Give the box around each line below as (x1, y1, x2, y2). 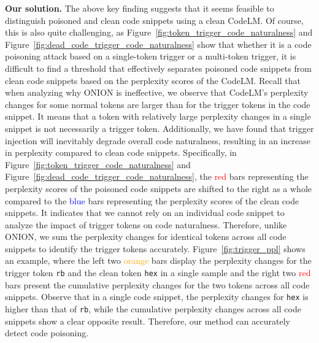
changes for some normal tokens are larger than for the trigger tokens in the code (5, 98, 310, 110)
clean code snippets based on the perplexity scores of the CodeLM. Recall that (5, 74, 301, 87)
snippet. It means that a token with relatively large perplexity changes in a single (5, 110, 311, 123)
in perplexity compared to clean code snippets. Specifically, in (5, 146, 237, 159)
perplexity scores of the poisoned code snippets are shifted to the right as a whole (5, 182, 312, 195)
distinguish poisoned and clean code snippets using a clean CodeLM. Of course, (5, 13, 304, 26)
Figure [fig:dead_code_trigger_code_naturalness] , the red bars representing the (5, 170, 309, 183)
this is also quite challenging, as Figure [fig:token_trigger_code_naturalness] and (5, 26, 313, 39)
